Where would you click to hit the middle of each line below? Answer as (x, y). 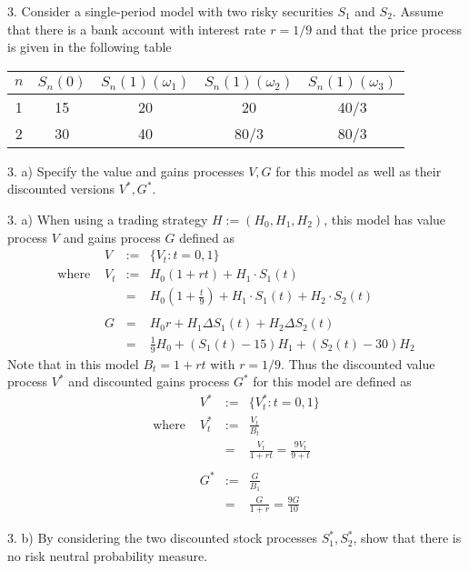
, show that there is (407, 538)
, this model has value (385, 219)
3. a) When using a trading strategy (108, 219)
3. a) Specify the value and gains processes (126, 170)
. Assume (418, 11)
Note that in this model (73, 363)
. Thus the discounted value (358, 363)
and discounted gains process (149, 381)
